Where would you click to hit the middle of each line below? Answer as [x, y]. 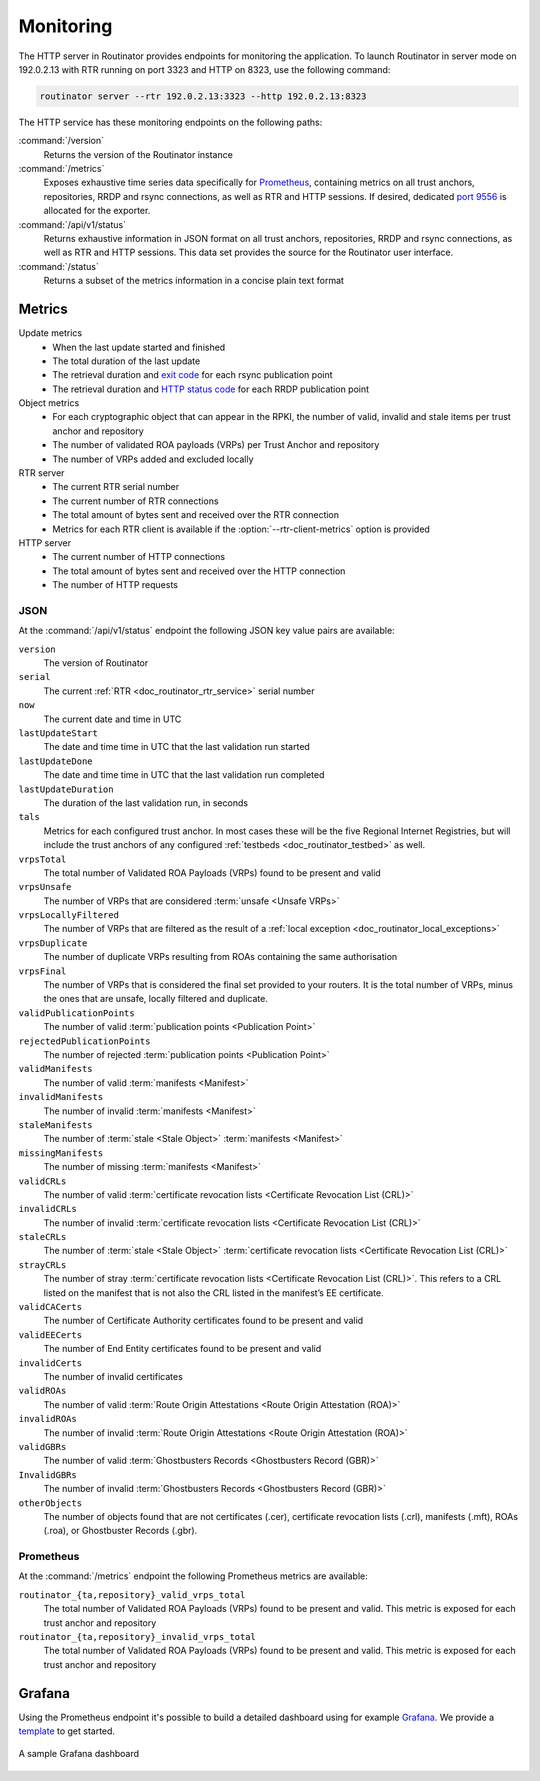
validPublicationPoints [76, 1013]
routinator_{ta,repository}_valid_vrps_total [132, 1594]
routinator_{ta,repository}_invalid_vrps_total [137, 1636]
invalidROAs [47, 1419]
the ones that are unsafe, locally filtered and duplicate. [156, 999]
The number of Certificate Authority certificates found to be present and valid [203, 1321]
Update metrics [50, 333]
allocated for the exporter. [97, 211]
